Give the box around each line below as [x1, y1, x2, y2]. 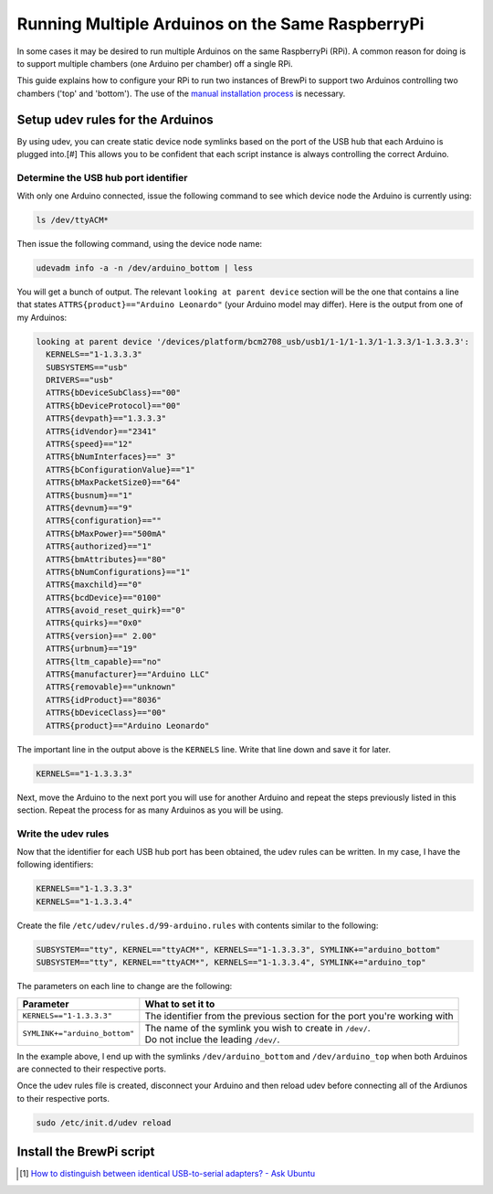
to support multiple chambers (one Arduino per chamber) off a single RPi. [16, 58, 293, 69]
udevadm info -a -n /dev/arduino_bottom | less [36, 263, 253, 273]
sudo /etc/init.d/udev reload [36, 1117, 172, 1128]
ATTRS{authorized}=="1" [46, 541, 152, 552]
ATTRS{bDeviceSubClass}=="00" [46, 388, 182, 398]
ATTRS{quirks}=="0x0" [46, 618, 143, 628]
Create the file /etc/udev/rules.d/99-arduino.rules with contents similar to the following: [16, 920, 379, 931]
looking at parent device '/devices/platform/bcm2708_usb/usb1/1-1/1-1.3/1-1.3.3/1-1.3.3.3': [36, 336, 470, 346]
